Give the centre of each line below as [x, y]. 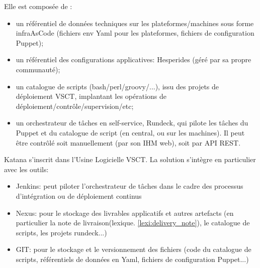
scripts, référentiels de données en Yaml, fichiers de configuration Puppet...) [132, 259]
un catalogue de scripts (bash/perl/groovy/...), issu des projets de [117, 86]
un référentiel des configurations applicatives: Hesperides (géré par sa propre [134, 59]
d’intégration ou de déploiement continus [79, 195]
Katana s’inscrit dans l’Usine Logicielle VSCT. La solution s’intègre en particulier [130, 159]
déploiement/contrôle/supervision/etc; [75, 106]
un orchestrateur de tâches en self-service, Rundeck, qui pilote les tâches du [132, 123]
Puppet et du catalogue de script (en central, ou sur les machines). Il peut [130, 132]
